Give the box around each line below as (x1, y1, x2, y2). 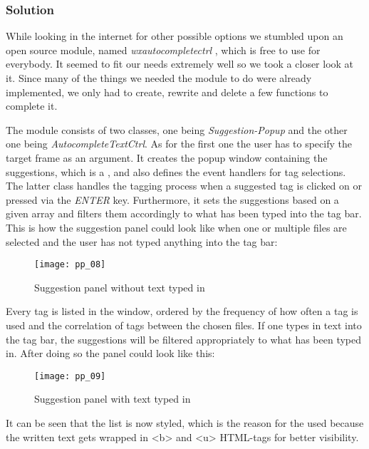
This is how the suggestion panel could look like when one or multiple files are (6, 220, 347, 234)
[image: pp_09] (34, 371, 106, 381)
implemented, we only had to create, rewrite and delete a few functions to (6, 84, 328, 99)
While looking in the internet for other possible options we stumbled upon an (6, 29, 343, 43)
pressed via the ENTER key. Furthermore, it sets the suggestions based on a (6, 192, 339, 207)
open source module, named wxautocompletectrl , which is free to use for (6, 42, 321, 57)
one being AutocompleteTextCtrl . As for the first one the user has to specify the (6, 136, 352, 151)
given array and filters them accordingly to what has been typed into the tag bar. (6, 206, 362, 221)
